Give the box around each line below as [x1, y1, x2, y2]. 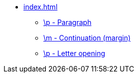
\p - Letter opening [43, 49, 106, 57]
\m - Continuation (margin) [43, 33, 131, 42]
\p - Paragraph [43, 18, 92, 26]
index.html [23, 2, 58, 11]
